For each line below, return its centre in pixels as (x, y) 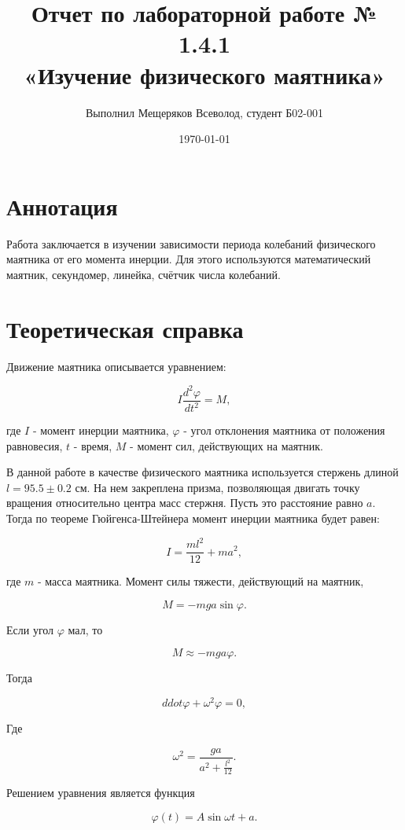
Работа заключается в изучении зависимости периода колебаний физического (191, 243)
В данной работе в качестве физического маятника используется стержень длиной (202, 472)
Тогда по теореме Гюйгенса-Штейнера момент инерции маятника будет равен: (193, 518)
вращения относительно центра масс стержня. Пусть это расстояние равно (185, 503)
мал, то (85, 629)
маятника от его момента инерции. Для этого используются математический (189, 259)
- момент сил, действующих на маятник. (226, 445)
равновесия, (35, 445)
